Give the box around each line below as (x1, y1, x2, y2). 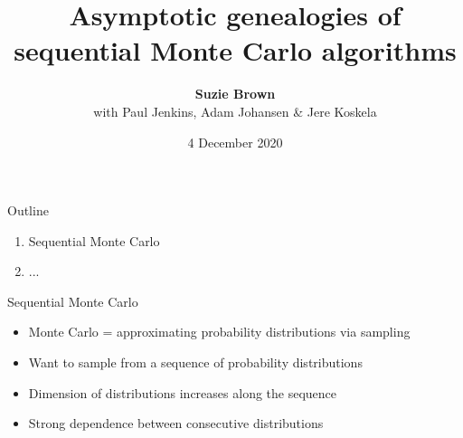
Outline (7, 201, 49, 220)
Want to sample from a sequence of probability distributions (28, 353, 363, 372)
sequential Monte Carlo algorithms (14, 32, 457, 69)
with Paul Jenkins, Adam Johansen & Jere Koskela (93, 101, 377, 120)
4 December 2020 (187, 132, 283, 151)
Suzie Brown (194, 84, 276, 103)
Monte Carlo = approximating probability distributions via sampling (28, 322, 411, 341)
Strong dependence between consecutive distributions (28, 414, 324, 433)
